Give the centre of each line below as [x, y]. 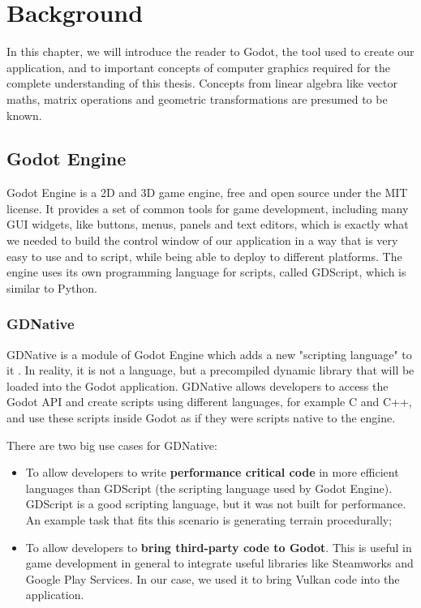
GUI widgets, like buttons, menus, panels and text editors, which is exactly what [208, 224]
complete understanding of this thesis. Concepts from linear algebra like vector [202, 83]
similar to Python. [52, 287]
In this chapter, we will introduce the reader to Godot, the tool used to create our [210, 51]
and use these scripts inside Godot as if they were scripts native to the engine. [201, 418]
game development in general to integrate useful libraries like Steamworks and [219, 563]
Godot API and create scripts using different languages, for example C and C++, [209, 402]
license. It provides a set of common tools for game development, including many [208, 208]
